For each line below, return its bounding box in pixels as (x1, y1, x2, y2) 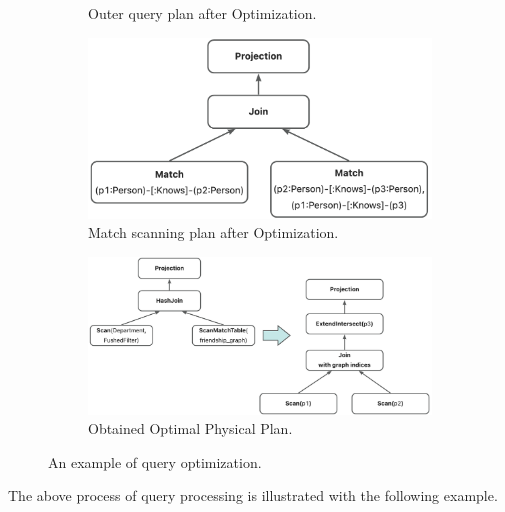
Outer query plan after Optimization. (88, 3, 317, 23)
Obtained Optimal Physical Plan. (88, 418, 293, 439)
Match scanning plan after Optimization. (88, 222, 339, 243)
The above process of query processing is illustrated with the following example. (8, 485, 498, 506)
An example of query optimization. (48, 451, 262, 472)
